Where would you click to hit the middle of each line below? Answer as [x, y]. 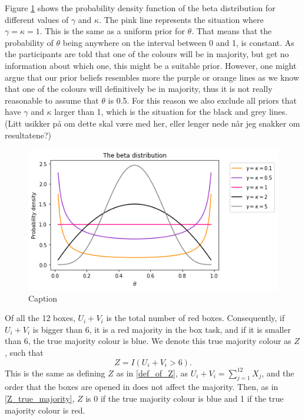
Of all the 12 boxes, [40, 318]
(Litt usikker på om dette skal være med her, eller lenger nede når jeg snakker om [152, 123]
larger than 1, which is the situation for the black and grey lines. [171, 112]
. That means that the [232, 31]
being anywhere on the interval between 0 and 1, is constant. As [178, 42]
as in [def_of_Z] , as [152, 373]
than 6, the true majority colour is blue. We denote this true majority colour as [148, 341]
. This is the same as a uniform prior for [112, 31]
